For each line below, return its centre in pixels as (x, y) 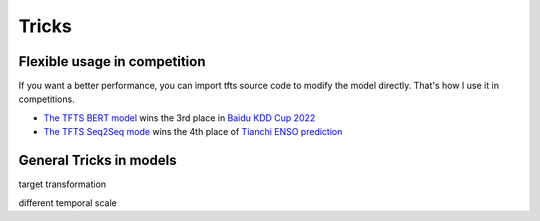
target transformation (62, 184)
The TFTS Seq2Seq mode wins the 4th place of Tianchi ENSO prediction (193, 132)
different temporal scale (67, 202)
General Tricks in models (97, 160)
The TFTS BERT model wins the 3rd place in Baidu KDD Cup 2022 (179, 117)
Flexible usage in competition (112, 61)
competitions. (46, 99)
